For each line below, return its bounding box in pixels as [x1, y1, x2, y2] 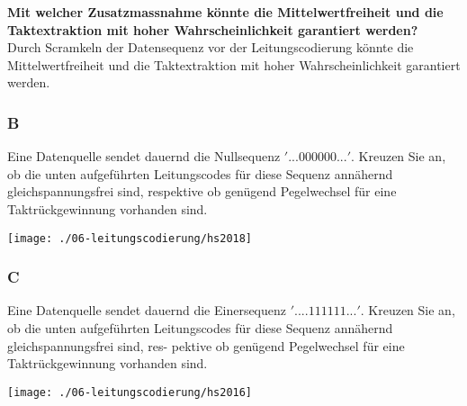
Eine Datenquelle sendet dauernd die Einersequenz [7, 301, 287, 320]
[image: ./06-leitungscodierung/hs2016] [7, 385, 253, 399]
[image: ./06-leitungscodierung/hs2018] [7, 231, 253, 245]
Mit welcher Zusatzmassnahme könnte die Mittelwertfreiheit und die [7, 3, 444, 21]
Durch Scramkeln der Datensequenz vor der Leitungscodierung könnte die [7, 38, 414, 57]
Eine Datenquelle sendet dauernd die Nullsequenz [7, 147, 281, 166]
